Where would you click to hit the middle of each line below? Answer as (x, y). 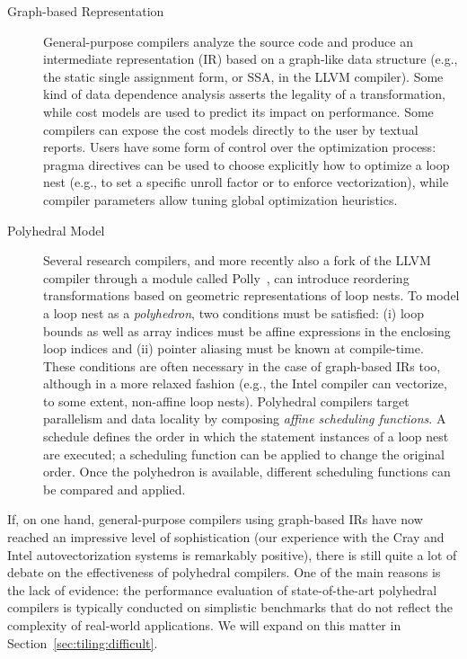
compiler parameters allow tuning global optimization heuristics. (220, 199)
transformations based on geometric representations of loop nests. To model (251, 295)
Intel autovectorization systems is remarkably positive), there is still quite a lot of (232, 554)
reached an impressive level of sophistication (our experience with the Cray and (226, 537)
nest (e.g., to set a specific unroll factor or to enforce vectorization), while (246, 182)
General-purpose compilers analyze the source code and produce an (228, 41)
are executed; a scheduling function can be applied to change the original (244, 454)
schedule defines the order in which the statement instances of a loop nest (246, 436)
